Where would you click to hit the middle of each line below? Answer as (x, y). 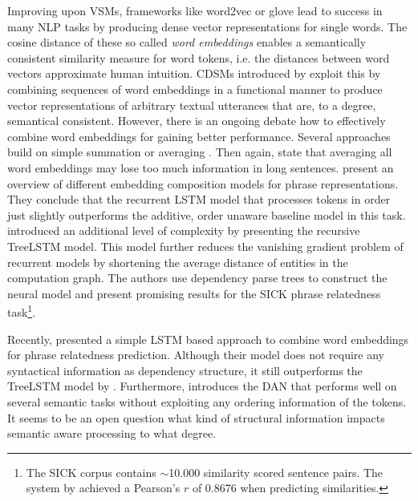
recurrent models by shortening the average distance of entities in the (178, 262)
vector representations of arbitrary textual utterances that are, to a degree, (192, 105)
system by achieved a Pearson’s (103, 488)
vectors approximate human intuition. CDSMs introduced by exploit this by (194, 73)
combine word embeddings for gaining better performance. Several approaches (199, 136)
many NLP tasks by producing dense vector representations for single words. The (207, 26)
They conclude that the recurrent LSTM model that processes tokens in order (199, 199)
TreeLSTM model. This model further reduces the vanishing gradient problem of (205, 246)
